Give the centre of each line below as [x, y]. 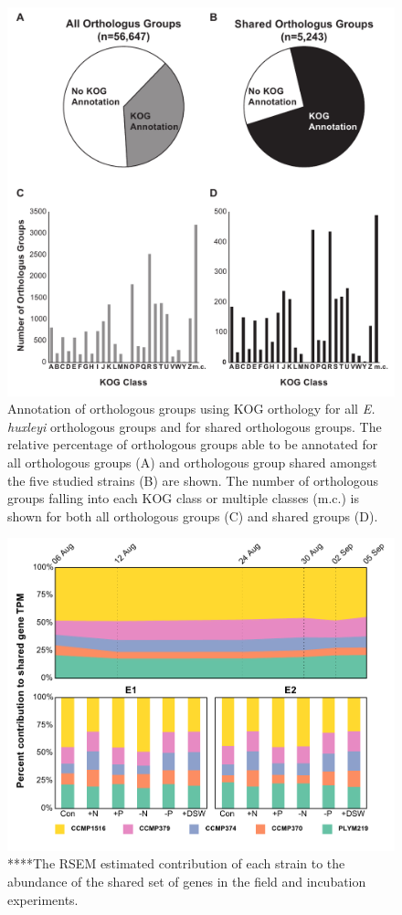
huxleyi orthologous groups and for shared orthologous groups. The [195, 426]
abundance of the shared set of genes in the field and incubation [187, 881]
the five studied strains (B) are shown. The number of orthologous [193, 480]
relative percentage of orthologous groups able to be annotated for [193, 444]
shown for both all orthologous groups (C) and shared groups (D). [193, 515]
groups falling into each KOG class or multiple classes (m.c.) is [183, 498]
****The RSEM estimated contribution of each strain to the [176, 863]
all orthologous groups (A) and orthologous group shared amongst [192, 463]
